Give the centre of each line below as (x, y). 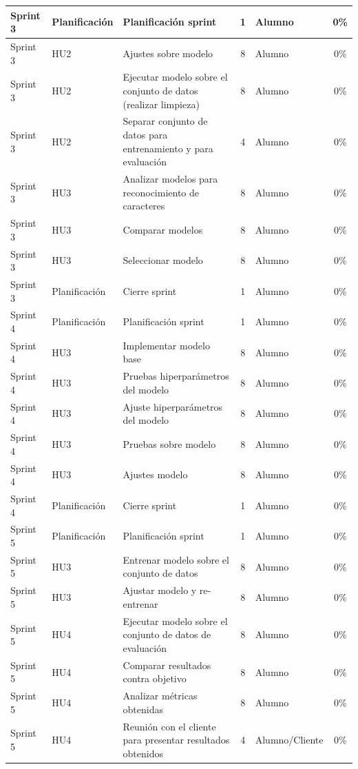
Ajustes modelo (155, 474)
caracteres (144, 206)
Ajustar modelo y (160, 590)
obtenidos (143, 753)
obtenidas (143, 709)
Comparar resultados (167, 665)
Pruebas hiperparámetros (176, 376)
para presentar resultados (176, 740)
